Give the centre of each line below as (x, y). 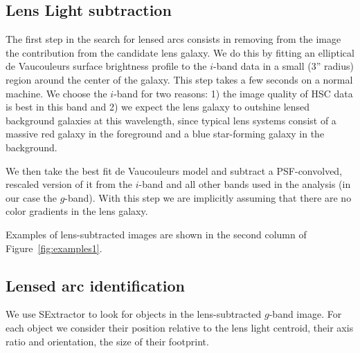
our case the (31, 197)
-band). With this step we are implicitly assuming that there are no (208, 197)
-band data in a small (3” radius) (283, 66)
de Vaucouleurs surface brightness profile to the (106, 66)
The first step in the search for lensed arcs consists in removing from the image (173, 39)
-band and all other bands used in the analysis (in (245, 184)
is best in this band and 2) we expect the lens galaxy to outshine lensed (158, 107)
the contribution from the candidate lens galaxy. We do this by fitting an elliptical (180, 52)
